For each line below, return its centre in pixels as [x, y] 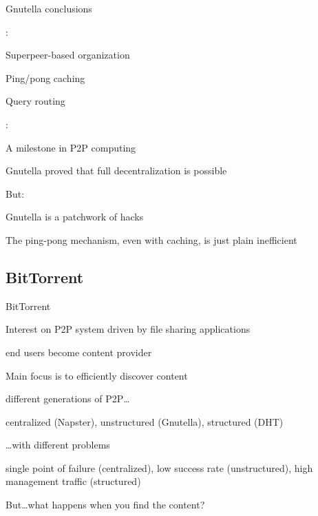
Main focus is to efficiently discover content [97, 375]
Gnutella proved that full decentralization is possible [116, 171]
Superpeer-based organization [68, 55]
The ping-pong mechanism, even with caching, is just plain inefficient [151, 239]
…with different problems [58, 445]
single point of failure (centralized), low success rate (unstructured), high [159, 467]
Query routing [35, 101]
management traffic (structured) [73, 481]
